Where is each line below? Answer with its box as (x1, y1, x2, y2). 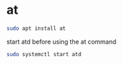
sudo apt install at (6, 25, 67, 32)
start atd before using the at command (6, 37, 117, 46)
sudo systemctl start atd (6, 50, 81, 57)
